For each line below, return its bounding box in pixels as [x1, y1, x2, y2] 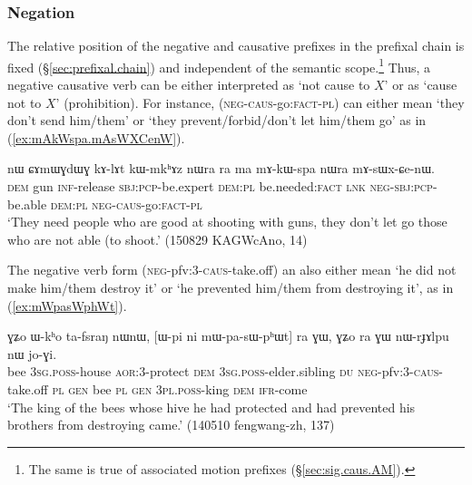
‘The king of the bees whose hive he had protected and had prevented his [7, 397, 416, 416]
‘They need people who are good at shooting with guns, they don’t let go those [7, 212, 447, 231]
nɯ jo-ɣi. [7, 344, 57, 363]
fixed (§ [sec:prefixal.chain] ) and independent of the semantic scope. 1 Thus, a [7, 54, 431, 76]
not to [7, 92, 42, 112]
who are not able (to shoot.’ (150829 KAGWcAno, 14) [7, 229, 308, 248]
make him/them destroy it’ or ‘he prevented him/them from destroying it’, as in [7, 278, 454, 296]
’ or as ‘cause [384, 75, 457, 94]
